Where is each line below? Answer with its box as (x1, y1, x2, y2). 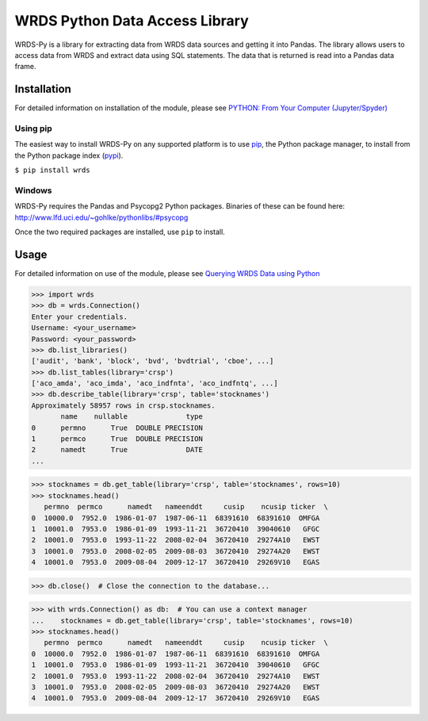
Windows (14, 185, 52, 196)
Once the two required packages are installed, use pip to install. (14, 227, 225, 237)
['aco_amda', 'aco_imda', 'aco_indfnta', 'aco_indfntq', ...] (31, 379, 278, 388)
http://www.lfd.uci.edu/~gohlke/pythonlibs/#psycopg (14, 213, 189, 222)
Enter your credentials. (31, 312, 128, 321)
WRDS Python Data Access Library (14, 12, 249, 29)
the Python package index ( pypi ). (14, 151, 124, 160)
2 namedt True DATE (31, 445, 204, 454)
